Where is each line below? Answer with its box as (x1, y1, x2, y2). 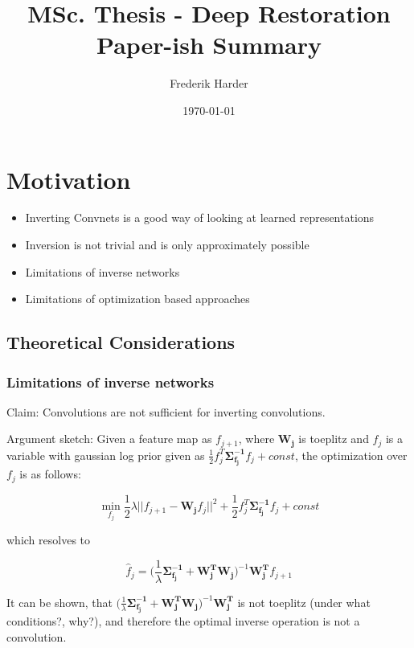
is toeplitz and (298, 430, 369, 447)
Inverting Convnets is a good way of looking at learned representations (25, 209, 375, 226)
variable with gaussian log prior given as (6, 446, 205, 463)
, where (238, 430, 275, 447)
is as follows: (19, 465, 81, 482)
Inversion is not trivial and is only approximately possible (25, 236, 309, 253)
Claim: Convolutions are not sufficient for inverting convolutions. (6, 403, 326, 420)
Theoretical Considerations (6, 330, 236, 355)
